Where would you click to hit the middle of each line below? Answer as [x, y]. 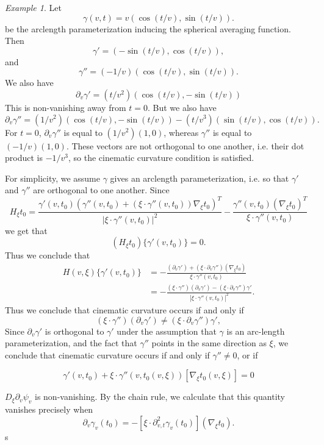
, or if [247, 354]
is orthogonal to [74, 331]
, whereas [181, 132]
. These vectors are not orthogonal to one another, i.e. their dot [185, 145]
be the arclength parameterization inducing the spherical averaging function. [148, 28]
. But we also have [182, 107]
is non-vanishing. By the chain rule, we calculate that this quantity [160, 397]
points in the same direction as [209, 343]
